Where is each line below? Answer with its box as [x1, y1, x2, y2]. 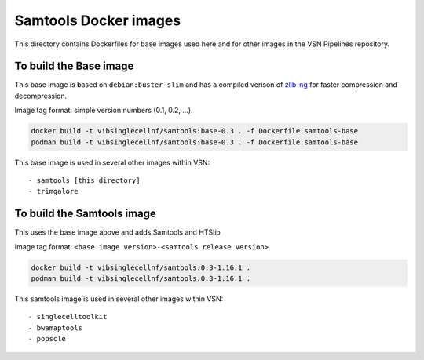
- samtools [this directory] [28, 176, 141, 184]
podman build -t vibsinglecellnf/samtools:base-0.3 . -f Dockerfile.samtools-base [31, 137, 359, 147]
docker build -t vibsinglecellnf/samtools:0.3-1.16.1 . [31, 263, 251, 272]
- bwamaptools [28, 323, 82, 333]
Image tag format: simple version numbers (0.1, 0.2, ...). [14, 106, 193, 115]
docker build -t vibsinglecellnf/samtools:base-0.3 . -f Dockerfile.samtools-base [31, 126, 359, 136]
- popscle [28, 334, 66, 344]
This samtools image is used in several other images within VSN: [14, 294, 224, 304]
